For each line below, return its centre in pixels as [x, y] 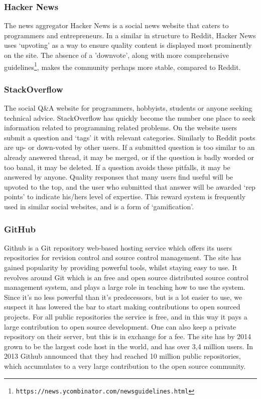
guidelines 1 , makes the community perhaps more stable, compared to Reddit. [122, 66]
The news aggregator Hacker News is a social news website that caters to [116, 25]
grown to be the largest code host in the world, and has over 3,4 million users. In [129, 346]
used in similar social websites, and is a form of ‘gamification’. [99, 206]
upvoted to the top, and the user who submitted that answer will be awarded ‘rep [130, 186]
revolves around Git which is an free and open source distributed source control [126, 277]
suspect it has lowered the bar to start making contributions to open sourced [122, 307]
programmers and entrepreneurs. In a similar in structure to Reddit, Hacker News [130, 35]
